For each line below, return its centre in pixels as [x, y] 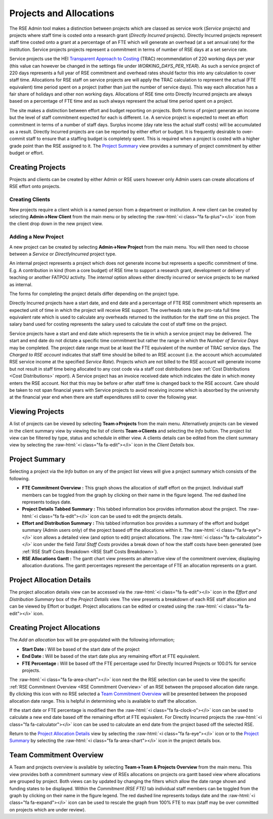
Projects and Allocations [62, 13]
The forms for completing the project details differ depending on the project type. [94, 294]
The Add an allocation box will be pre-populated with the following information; [92, 640]
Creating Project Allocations [55, 628]
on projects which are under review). [48, 809]
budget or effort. [27, 153]
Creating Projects [37, 167]
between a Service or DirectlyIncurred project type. [63, 254]
